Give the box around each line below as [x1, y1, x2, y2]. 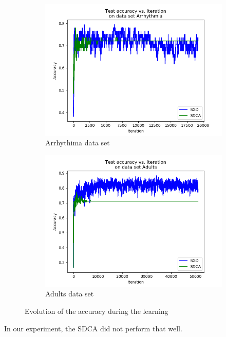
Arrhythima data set [45, 137, 110, 148]
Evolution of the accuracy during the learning [25, 306, 168, 316]
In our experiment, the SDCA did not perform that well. [4, 323, 182, 333]
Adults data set [45, 288, 94, 299]
